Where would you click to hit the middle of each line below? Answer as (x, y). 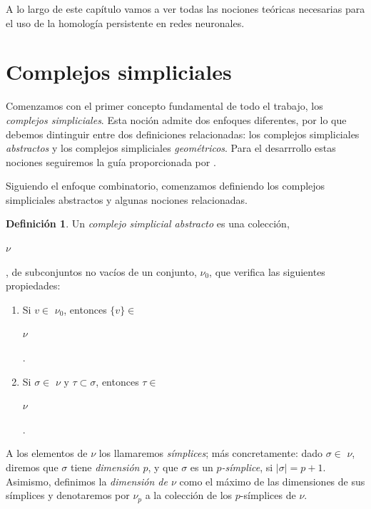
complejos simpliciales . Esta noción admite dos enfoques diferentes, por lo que (176, 119)
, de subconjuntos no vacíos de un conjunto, (101, 271)
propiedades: (33, 286)
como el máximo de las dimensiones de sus (272, 481)
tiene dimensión (105, 467)
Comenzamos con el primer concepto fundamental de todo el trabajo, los (164, 106)
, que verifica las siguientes (267, 271)
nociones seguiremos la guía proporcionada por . (111, 161)
